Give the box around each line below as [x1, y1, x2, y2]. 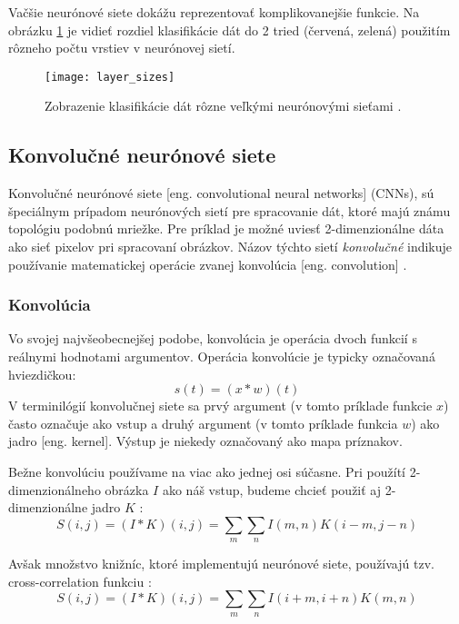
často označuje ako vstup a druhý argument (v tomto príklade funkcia [8, 413, 398, 432]
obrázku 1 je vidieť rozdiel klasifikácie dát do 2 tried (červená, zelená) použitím [8, 20, 451, 39]
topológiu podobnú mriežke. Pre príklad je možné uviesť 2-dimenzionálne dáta [8, 219, 444, 238]
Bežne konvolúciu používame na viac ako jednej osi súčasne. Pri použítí [8, 461, 405, 480]
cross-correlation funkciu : [8, 571, 152, 590]
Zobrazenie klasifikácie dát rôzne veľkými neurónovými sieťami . [45, 96, 402, 115]
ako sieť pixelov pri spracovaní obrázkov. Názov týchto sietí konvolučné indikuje [8, 237, 453, 256]
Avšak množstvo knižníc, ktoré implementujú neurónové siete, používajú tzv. [8, 554, 434, 573]
